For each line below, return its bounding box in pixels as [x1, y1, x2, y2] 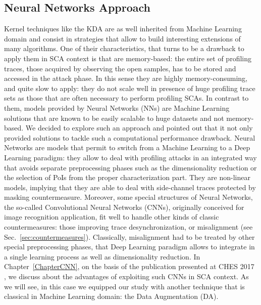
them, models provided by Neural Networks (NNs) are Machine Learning [4, 102, 230, 113]
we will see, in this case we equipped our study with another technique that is [4, 281, 245, 291]
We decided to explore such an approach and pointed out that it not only [25, 122, 253, 133]
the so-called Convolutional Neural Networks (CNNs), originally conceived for [4, 201, 244, 212]
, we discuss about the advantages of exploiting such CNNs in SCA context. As [4, 271, 249, 282]
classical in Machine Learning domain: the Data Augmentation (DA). [4, 291, 219, 301]
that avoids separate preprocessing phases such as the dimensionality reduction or [4, 162, 257, 172]
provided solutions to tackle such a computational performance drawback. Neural [4, 132, 255, 143]
